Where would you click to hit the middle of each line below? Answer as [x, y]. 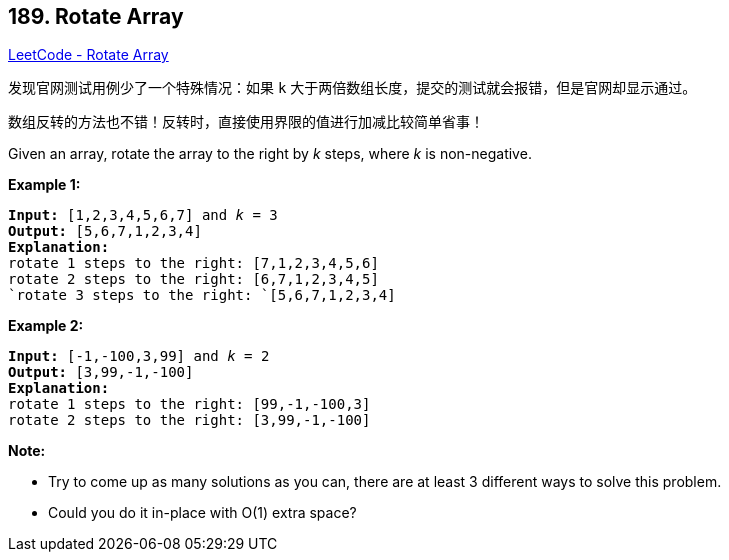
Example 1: [44, 185]
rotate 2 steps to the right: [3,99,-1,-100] [189, 420]
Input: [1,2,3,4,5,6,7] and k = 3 [143, 215]
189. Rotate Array [96, 16]
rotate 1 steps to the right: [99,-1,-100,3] [189, 404]
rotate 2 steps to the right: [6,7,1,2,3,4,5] [193, 279]
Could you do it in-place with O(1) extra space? [202, 513]
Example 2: [46, 326]
